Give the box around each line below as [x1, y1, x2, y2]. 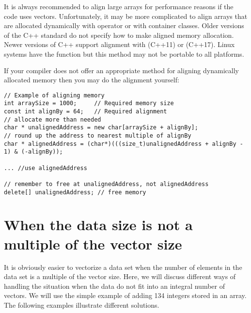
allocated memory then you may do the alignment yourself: [4, 75, 179, 85]
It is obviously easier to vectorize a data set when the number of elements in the [4, 262, 242, 272]
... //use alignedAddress [4, 164, 87, 172]
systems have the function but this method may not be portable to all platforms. [4, 48, 244, 59]
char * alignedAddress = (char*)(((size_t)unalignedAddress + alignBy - [4, 140, 243, 147]
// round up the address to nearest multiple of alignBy [4, 132, 191, 140]
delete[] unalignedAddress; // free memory [4, 188, 146, 196]
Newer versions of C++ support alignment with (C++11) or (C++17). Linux [4, 39, 235, 49]
